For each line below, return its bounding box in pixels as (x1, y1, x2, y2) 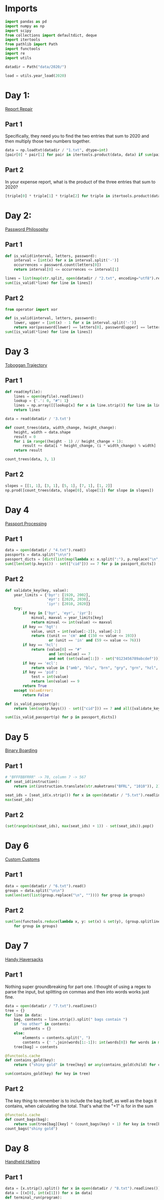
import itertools (5, 37, 41, 42)
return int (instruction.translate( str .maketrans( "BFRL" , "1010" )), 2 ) (14, 784, 161, 789)
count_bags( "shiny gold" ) (5, 1126, 58, 1131)
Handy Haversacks (5, 957, 43, 962)
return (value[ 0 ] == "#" (31, 647, 82, 652)
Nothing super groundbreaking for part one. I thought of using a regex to (5, 984, 151, 989)
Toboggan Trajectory (5, 362, 47, 368)
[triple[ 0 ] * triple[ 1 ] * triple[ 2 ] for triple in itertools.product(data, (5, 193, 163, 198)
